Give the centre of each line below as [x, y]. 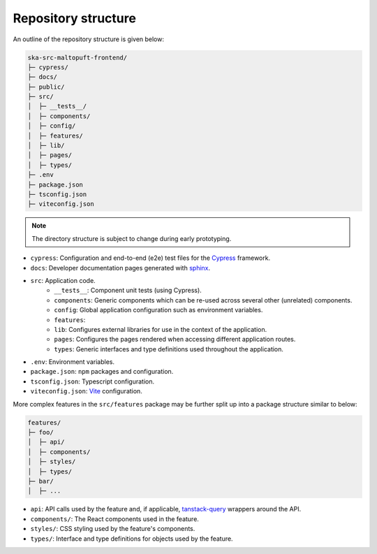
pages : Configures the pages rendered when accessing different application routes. [175, 340]
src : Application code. [63, 280]
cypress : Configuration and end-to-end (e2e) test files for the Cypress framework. [150, 258]
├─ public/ [46, 87]
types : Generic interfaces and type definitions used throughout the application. [169, 349]
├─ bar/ [40, 481]
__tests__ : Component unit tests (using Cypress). [128, 291]
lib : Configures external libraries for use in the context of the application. [161, 329]
